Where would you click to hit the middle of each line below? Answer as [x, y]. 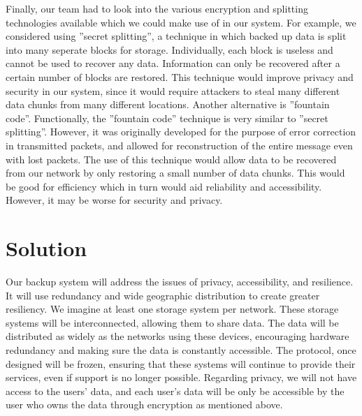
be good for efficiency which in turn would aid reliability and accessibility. [164, 186]
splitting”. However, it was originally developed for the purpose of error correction [181, 132]
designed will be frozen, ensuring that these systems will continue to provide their [181, 363]
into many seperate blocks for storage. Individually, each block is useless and [169, 49]
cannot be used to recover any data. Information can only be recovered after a [173, 63]
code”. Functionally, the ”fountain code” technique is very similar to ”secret [167, 118]
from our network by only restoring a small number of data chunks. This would [175, 173]
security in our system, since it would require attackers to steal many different [173, 90]
